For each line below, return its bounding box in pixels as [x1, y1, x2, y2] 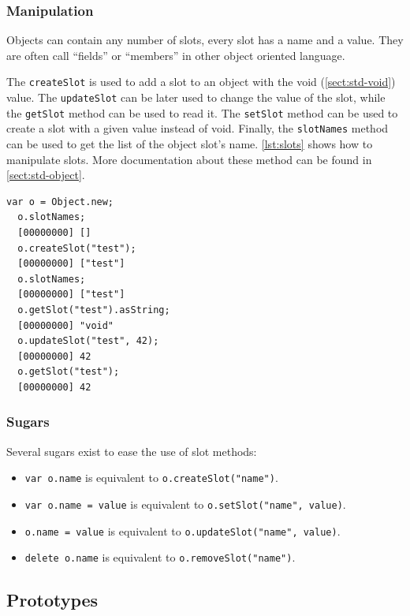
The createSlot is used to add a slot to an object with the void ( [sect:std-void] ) [6, 73, 396, 90]
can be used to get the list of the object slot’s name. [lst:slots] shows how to [6, 136, 373, 152]
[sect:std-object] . [6, 166, 85, 183]
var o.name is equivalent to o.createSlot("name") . [24, 469, 278, 486]
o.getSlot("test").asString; [17, 304, 170, 315]
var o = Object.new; [6, 196, 114, 207]
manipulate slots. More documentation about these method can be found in [6, 151, 372, 167]
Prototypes [6, 588, 99, 612]
